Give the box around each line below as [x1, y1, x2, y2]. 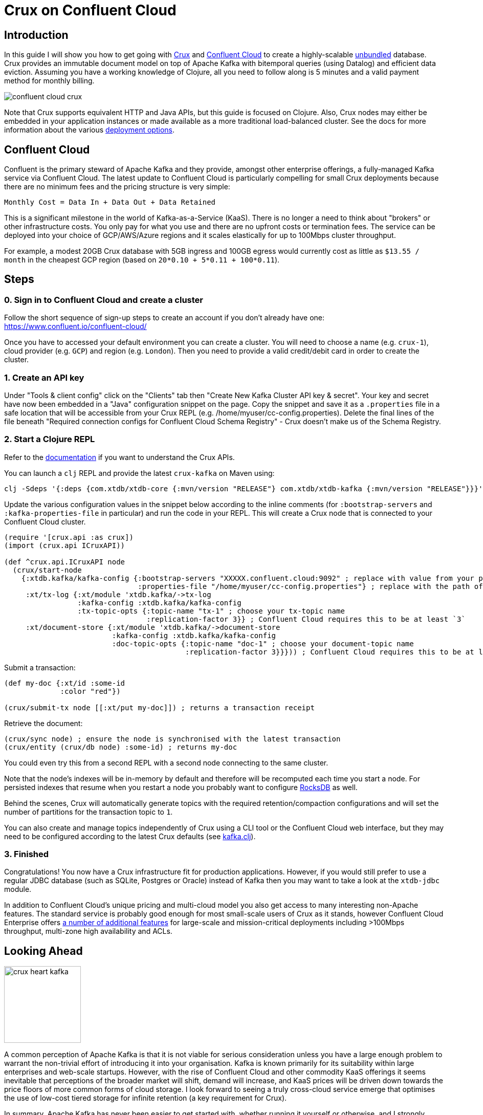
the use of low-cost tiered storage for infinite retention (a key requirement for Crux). [4, 1094, 287, 1103]
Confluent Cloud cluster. [4, 517, 86, 526]
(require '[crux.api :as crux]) [4, 533, 134, 541]
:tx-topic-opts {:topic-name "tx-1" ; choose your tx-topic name [77, 606, 345, 615]
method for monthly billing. [4, 76, 95, 85]
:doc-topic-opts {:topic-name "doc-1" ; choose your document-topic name [112, 639, 414, 648]
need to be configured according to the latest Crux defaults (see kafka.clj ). [4, 832, 256, 841]
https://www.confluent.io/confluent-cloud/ [4, 322, 147, 331]
